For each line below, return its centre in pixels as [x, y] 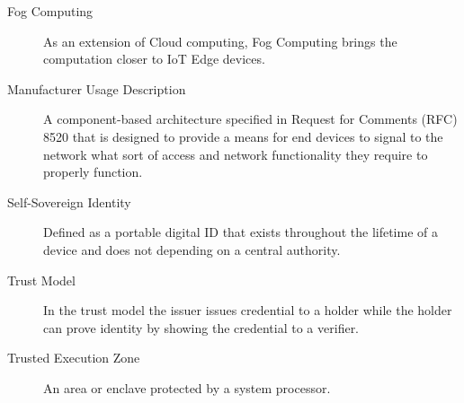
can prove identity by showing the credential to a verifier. [201, 327]
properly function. [93, 172]
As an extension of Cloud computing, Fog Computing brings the [220, 41]
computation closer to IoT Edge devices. [154, 59]
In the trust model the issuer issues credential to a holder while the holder [248, 310]
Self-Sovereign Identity [69, 201]
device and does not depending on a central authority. [192, 249]
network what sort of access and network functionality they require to [236, 154]
